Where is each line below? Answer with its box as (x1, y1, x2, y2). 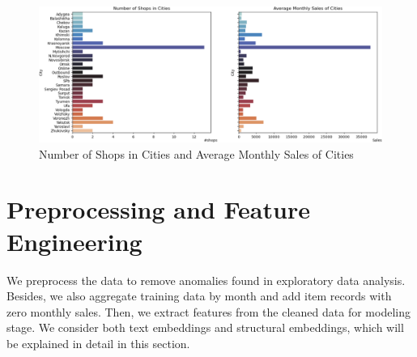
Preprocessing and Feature (6, 193, 310, 226)
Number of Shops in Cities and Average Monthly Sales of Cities (39, 145, 354, 162)
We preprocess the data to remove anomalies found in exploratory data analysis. (6, 271, 406, 288)
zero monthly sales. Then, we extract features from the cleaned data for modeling (6, 303, 411, 320)
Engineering (6, 224, 143, 257)
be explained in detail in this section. (6, 334, 190, 351)
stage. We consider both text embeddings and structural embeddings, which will (6, 319, 404, 336)
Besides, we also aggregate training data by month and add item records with (6, 287, 392, 304)
